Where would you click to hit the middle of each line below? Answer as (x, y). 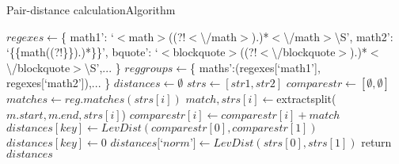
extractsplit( (306, 99)
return (376, 141)
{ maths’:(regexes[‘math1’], (255, 67)
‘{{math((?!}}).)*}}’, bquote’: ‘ (82, 52)
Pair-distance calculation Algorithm (91, 10)
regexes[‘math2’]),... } (59, 83)
